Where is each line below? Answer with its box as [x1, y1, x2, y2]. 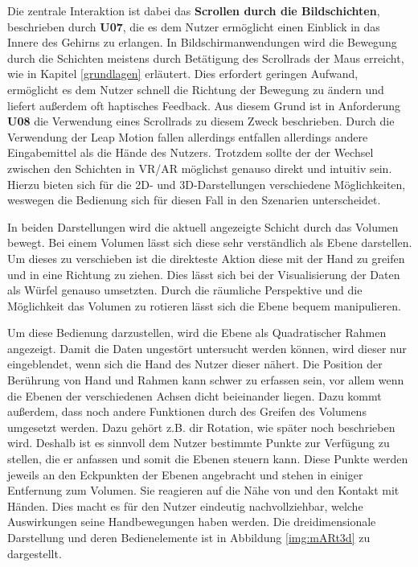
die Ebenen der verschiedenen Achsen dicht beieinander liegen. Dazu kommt [7, 387, 382, 404]
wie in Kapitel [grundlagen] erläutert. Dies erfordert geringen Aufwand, [7, 65, 359, 82]
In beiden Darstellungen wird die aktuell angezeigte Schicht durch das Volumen [7, 218, 399, 235]
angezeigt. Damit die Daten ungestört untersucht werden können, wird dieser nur [7, 339, 407, 356]
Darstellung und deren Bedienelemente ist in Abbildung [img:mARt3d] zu [7, 529, 371, 545]
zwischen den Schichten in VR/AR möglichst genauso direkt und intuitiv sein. [7, 159, 392, 176]
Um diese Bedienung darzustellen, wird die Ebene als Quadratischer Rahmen [7, 324, 387, 341]
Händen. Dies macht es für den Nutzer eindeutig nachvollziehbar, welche [7, 497, 363, 514]
